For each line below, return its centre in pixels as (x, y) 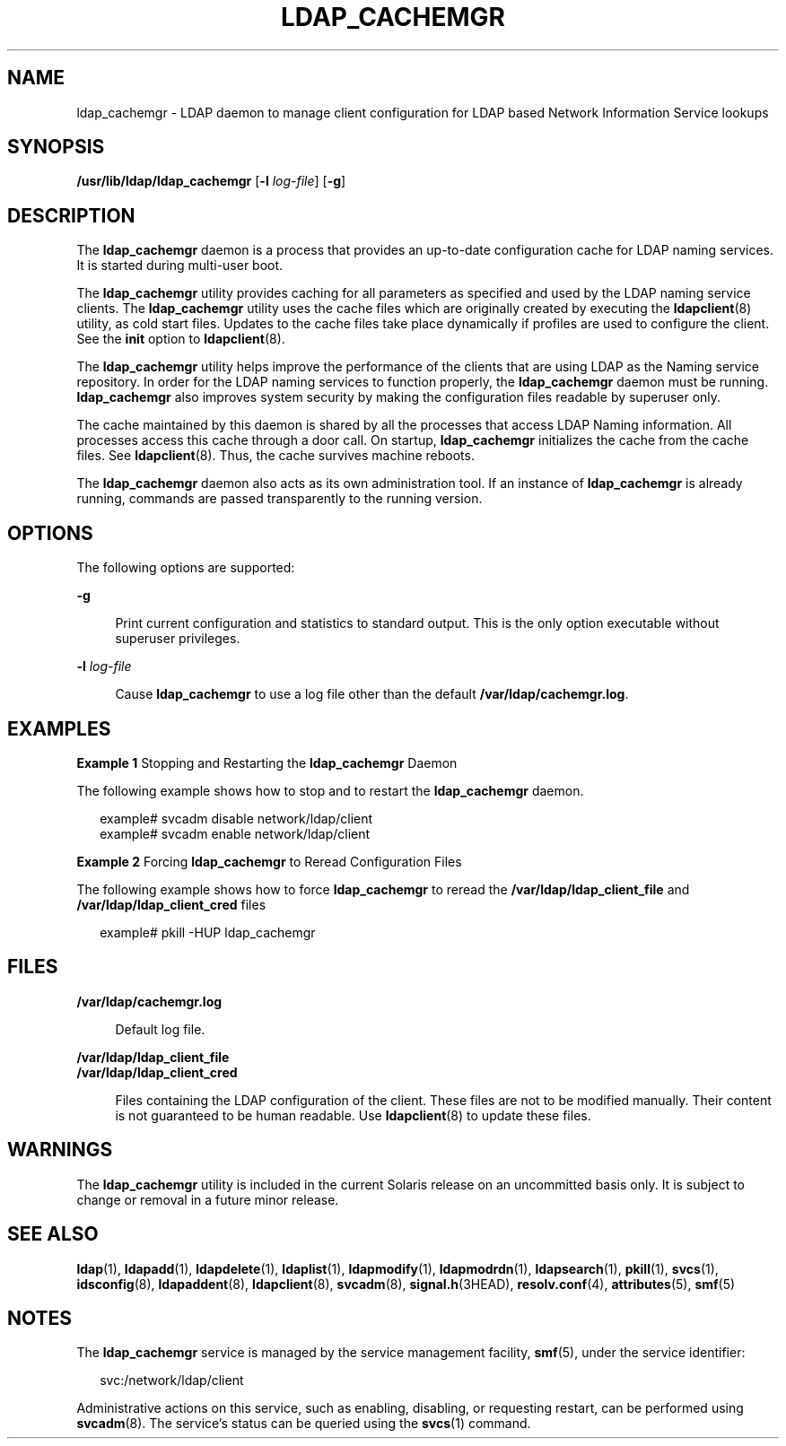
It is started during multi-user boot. (180, 266)
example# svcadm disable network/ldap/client (236, 818)
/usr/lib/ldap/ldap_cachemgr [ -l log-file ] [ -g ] (211, 181)
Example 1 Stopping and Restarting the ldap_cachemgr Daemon (267, 762)
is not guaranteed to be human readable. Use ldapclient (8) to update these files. (353, 1115)
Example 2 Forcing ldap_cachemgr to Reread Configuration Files (269, 861)
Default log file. (160, 1029)
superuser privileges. (178, 639)
